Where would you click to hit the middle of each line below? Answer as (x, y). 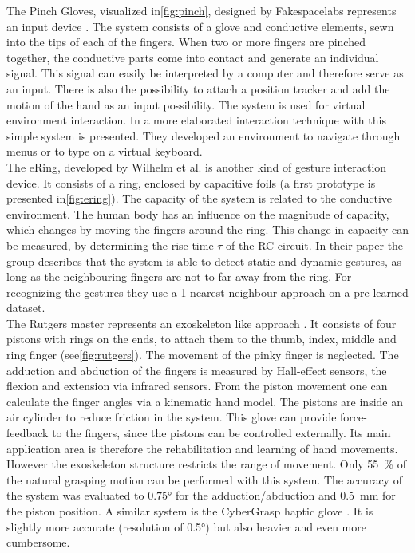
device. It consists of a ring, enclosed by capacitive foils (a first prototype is (191, 182)
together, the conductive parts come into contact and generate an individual (193, 57)
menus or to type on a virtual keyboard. (105, 151)
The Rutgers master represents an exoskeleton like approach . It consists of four (202, 323)
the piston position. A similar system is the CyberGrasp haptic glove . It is (190, 511)
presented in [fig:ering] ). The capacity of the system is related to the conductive (200, 198)
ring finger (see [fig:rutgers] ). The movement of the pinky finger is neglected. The (203, 355)
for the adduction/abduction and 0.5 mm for (285, 495)
